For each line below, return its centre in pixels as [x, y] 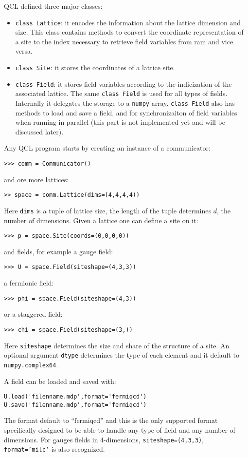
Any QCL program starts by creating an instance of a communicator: [107, 148]
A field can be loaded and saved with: [60, 381]
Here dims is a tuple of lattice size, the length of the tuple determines [107, 210]
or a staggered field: [33, 314]
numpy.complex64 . [31, 364]
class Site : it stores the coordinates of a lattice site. [95, 67]
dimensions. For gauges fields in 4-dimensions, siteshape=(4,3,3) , [104, 439]
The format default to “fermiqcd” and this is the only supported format [111, 420]
